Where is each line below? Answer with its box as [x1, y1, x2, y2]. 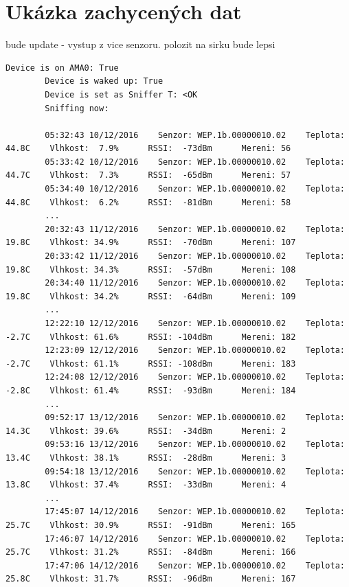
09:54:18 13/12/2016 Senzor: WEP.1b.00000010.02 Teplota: [45, 466, 345, 476]
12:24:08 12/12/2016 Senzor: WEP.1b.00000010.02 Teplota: [45, 372, 345, 382]
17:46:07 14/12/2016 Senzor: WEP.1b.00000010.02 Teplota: [45, 533, 345, 544]
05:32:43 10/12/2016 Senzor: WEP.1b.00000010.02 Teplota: [45, 130, 345, 140]
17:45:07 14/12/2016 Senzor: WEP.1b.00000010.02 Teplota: [45, 507, 345, 517]
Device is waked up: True [45, 76, 164, 87]
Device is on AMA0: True [5, 62, 119, 73]
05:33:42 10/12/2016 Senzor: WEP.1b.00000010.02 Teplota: [45, 157, 345, 167]
